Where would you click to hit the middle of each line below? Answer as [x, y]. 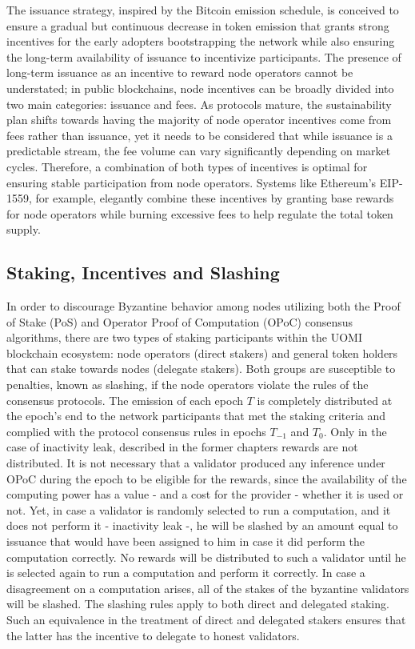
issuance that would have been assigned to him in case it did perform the [186, 541]
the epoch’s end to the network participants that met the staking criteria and [196, 416]
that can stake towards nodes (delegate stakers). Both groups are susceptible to [201, 369]
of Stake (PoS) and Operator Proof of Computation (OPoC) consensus [180, 321]
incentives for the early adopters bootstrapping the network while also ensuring [201, 41]
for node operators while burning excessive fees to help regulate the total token [200, 213]
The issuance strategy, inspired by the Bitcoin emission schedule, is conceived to [203, 10]
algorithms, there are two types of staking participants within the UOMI [184, 337]
